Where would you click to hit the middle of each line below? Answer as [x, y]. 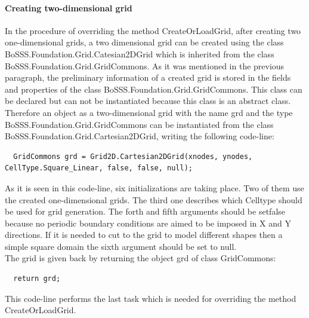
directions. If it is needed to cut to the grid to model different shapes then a [144, 235]
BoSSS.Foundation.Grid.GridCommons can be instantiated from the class [139, 124]
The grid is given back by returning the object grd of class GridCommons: [140, 258]
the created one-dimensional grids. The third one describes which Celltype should [154, 199]
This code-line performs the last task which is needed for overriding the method [151, 298]
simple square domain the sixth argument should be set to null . [121, 246]
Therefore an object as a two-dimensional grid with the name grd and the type [149, 112]
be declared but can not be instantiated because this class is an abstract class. [148, 101]
